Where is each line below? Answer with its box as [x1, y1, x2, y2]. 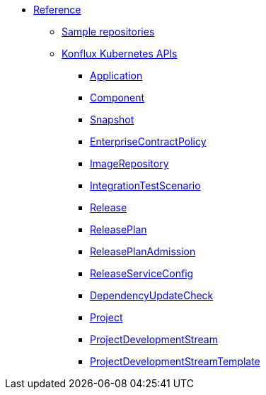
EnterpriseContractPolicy [90, 135, 207, 148]
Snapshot [90, 113, 134, 126]
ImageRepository [90, 157, 169, 169]
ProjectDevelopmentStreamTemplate [90, 355, 260, 367]
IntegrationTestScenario [90, 179, 201, 191]
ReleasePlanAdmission [90, 245, 196, 257]
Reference [33, 4, 81, 16]
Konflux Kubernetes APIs [62, 48, 178, 60]
